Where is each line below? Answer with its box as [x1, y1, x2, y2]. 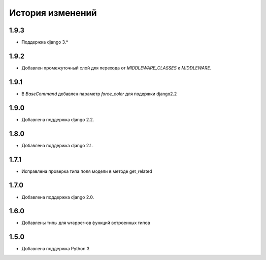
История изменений [9, 7, 97, 18]
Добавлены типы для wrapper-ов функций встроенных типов [21, 220, 150, 226]
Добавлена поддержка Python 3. [21, 246, 91, 252]
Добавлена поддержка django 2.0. [21, 194, 94, 200]
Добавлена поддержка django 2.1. [21, 142, 93, 148]
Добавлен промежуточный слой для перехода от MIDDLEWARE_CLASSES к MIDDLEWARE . [21, 65, 212, 71]
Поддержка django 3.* [21, 39, 68, 45]
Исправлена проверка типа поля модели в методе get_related [21, 168, 152, 174]
